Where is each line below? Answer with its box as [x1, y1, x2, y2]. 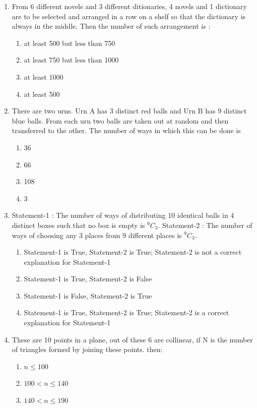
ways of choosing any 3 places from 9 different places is [12, 229, 182, 240]
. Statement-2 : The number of [158, 219, 252, 230]
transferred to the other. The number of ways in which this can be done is [12, 125, 241, 136]
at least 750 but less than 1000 [24, 54, 119, 65]
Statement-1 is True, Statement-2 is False [24, 273, 152, 284]
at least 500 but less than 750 [24, 37, 115, 48]
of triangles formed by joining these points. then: [12, 344, 163, 355]
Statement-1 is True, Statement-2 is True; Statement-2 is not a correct [24, 247, 242, 257]
